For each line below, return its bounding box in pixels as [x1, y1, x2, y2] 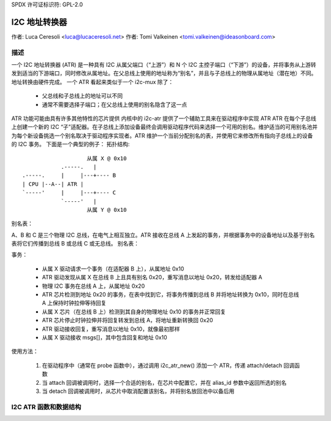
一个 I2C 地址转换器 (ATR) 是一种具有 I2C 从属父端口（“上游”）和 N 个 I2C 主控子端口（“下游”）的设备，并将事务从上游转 [11, 61, 316, 69]
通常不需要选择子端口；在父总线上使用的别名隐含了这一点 [42, 101, 187, 108]
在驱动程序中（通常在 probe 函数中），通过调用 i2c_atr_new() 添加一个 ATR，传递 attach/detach [42, 361, 283, 369]
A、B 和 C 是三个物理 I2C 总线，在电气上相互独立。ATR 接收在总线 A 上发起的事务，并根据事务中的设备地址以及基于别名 [11, 231, 315, 239]
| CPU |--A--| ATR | [22, 180, 84, 187]
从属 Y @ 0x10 [86, 206, 127, 213]
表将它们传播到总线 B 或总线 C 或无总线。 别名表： [11, 240, 140, 247]
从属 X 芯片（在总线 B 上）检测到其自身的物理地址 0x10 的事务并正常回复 [42, 307, 226, 315]
